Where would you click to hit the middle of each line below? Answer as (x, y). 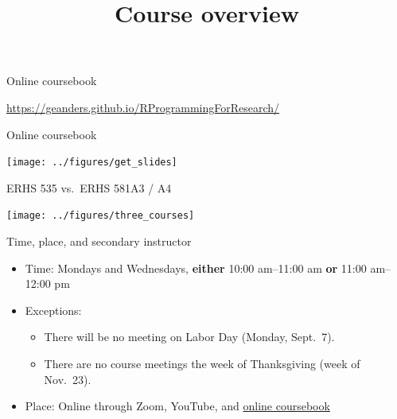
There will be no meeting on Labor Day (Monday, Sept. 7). (189, 337)
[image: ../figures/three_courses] (101, 216)
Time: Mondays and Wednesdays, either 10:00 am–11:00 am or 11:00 (196, 268)
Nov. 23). (68, 379)
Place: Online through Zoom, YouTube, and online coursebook (177, 406)
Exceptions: (53, 310)
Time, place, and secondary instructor (99, 241)
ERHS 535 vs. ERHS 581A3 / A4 (89, 187)
